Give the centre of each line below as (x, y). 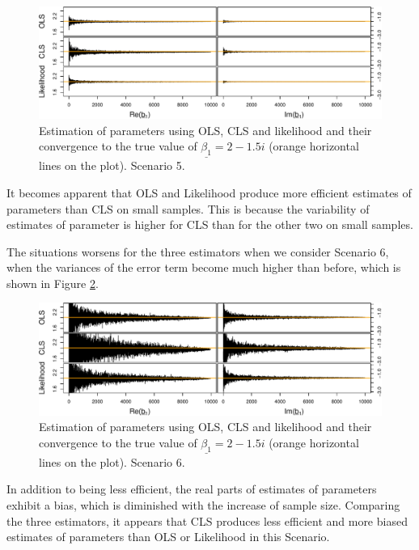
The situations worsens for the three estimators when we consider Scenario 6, (198, 251)
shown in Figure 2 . (53, 283)
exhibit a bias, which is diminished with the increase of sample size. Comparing (203, 505)
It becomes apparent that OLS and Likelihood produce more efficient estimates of (209, 192)
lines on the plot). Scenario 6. (112, 461)
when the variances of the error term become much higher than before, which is (204, 267)
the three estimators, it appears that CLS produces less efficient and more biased (207, 520)
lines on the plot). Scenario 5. (112, 165)
